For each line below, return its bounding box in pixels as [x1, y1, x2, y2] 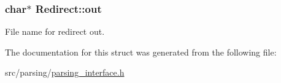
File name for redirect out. [5, 25, 105, 38]
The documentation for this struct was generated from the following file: [5, 45, 277, 58]
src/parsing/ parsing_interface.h [5, 66, 125, 79]
